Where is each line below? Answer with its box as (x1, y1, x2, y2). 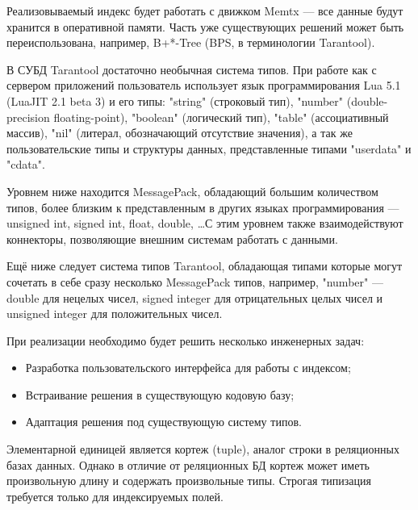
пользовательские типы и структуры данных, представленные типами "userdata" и (6, 140, 412, 157)
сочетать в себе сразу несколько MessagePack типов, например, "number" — (6, 273, 383, 290)
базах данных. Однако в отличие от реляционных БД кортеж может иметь (6, 456, 370, 473)
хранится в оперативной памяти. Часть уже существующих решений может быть (6, 18, 404, 35)
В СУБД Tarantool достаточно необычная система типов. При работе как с (6, 61, 377, 77)
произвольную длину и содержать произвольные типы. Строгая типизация (6, 472, 371, 489)
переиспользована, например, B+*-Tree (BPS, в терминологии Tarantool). (6, 34, 375, 51)
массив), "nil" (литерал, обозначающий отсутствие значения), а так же (6, 124, 353, 141)
